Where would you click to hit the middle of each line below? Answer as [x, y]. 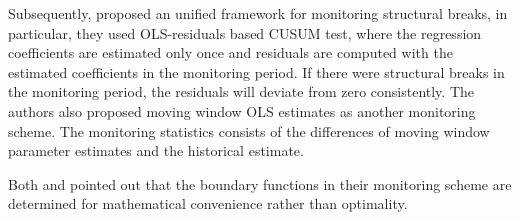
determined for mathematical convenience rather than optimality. [208, 203]
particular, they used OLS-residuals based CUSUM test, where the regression [245, 32]
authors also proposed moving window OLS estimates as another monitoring [242, 110]
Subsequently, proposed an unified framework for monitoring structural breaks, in [258, 13]
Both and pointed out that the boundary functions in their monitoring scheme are [260, 183]
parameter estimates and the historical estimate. [156, 150]
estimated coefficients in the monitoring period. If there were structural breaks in [256, 71]
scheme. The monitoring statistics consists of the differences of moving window [249, 130]
